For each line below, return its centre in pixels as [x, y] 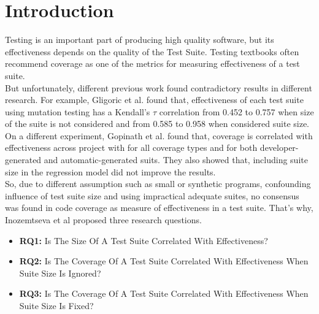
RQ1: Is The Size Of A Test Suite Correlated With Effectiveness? [144, 240]
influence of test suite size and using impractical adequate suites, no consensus [152, 195]
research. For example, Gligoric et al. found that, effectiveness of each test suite [154, 100]
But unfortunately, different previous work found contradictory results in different [159, 87]
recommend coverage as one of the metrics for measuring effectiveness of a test [152, 63]
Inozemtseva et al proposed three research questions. [103, 220]
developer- [279, 147]
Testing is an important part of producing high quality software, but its [140, 40]
